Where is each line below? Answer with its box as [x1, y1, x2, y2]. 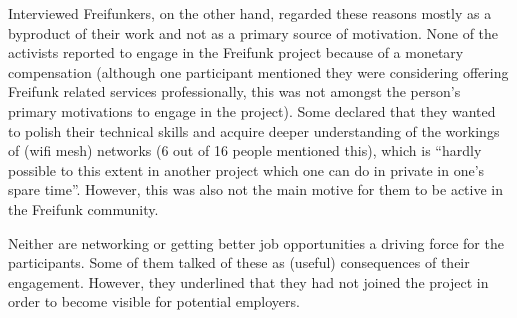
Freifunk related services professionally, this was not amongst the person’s [8, 81, 461, 102]
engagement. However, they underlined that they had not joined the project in [8, 271, 489, 292]
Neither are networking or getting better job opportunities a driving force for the [8, 232, 504, 253]
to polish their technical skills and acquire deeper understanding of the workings [8, 120, 500, 141]
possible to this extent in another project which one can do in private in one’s [8, 159, 485, 180]
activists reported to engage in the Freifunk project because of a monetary [8, 42, 464, 63]
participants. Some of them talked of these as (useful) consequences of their [8, 252, 470, 273]
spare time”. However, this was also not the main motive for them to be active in [8, 179, 504, 200]
